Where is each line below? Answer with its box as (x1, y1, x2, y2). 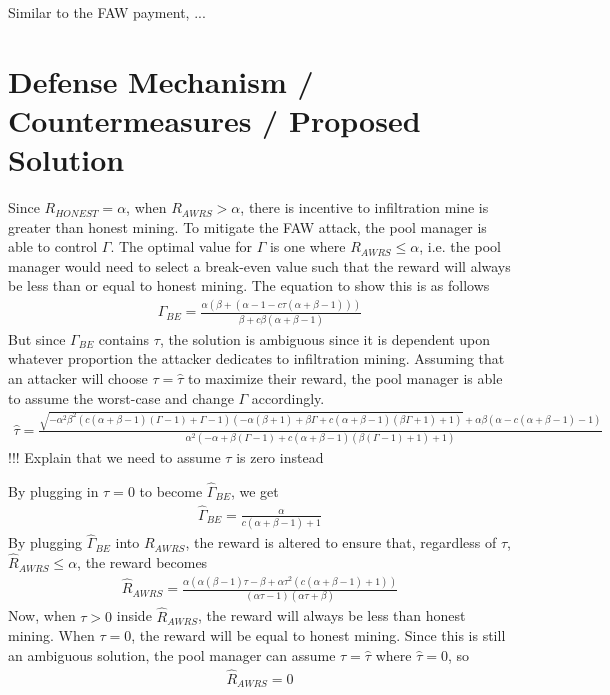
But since (8, 328, 66, 349)
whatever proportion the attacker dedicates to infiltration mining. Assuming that (8, 348, 505, 369)
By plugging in (8, 480, 99, 501)
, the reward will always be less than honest (198, 605, 466, 626)
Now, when (8, 605, 76, 626)
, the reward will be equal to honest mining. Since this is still (131, 625, 506, 646)
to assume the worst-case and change (8, 387, 234, 408)
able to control (8, 236, 98, 257)
